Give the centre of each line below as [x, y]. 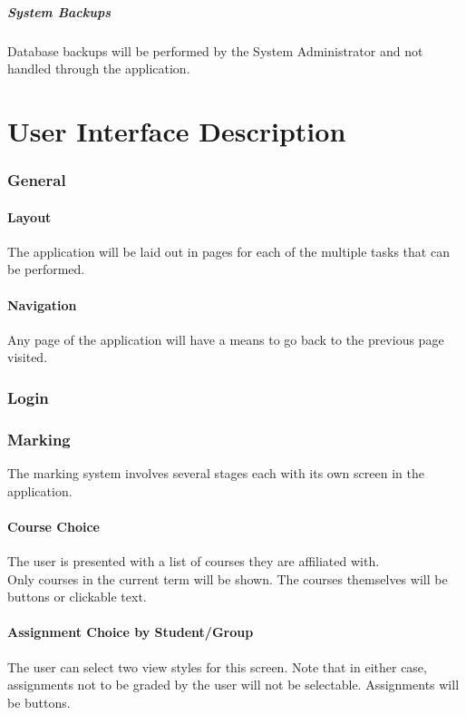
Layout [29, 216]
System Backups [59, 11]
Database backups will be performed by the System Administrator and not [215, 50]
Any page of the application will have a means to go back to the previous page [226, 339]
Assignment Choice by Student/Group [131, 632]
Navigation [42, 304]
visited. [28, 357]
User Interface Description [177, 130]
